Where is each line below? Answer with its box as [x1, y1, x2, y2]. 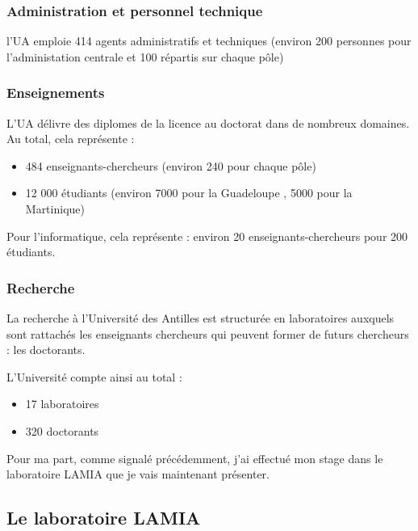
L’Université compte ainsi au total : [6, 368, 182, 385]
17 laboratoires [25, 395, 99, 412]
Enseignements [6, 82, 105, 103]
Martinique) [25, 200, 85, 217]
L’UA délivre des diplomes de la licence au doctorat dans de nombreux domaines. [6, 114, 410, 131]
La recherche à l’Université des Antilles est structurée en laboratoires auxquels [6, 310, 395, 326]
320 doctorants [25, 422, 99, 439]
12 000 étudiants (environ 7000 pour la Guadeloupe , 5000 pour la [25, 184, 353, 201]
